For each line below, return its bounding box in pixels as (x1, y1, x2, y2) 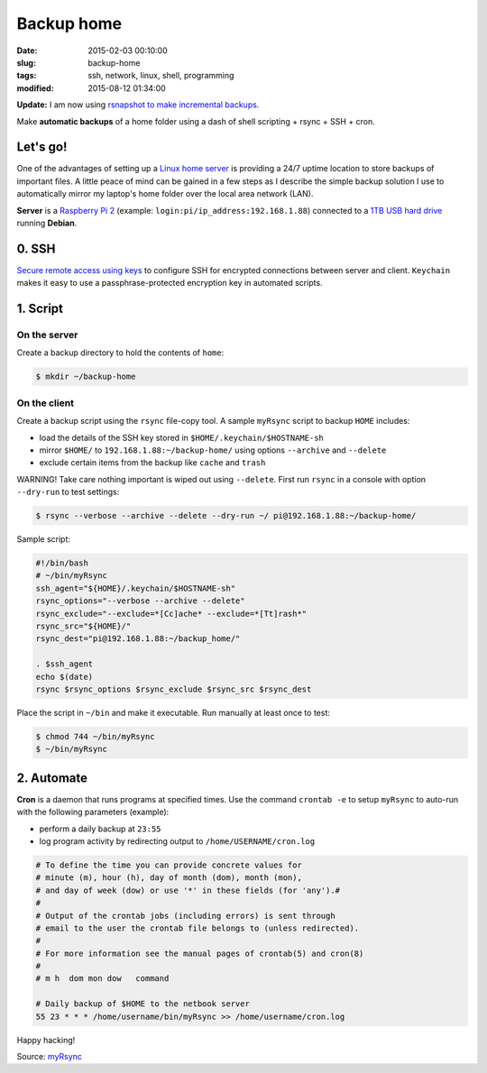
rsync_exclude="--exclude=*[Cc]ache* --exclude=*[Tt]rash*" (35, 609, 308, 619)
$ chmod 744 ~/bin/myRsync (35, 731, 155, 741)
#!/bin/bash (35, 558, 89, 568)
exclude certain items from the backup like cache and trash (39, 457, 266, 468)
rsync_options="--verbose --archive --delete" (35, 596, 245, 606)
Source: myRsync (16, 1051, 83, 1062)
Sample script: (16, 534, 71, 545)
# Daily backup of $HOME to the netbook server (35, 999, 250, 1009)
